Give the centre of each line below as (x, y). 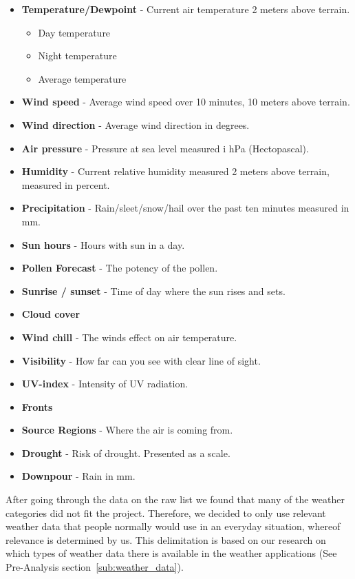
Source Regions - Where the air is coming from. (127, 430)
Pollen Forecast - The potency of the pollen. (120, 268)
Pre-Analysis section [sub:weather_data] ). (95, 567)
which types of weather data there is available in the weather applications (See (171, 553)
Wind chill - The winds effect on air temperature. (129, 337)
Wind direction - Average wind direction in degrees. (136, 124)
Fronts (37, 406)
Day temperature (74, 32)
